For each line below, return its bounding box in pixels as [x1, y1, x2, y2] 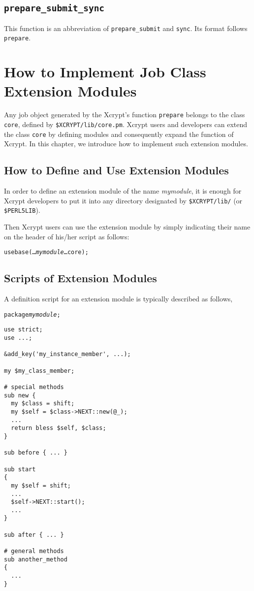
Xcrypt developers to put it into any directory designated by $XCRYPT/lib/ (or [4, 195, 243, 205]
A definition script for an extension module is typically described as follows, [4, 294, 233, 304]
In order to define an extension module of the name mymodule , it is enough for [4, 186, 242, 196]
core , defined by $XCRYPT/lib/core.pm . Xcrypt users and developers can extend [4, 119, 248, 130]
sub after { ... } [4, 531, 64, 538]
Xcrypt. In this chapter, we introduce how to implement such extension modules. [4, 138, 248, 149]
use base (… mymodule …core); [4, 249, 89, 256]
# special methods [4, 383, 64, 391]
